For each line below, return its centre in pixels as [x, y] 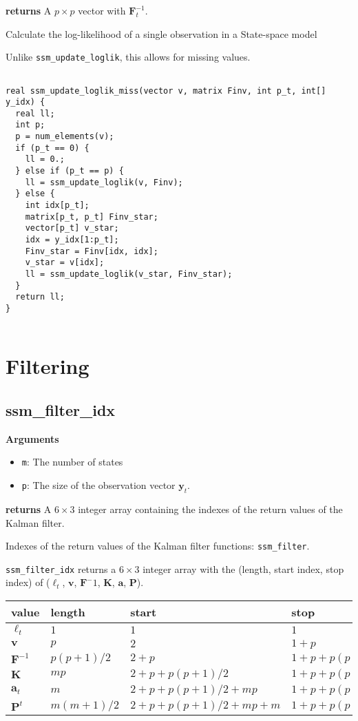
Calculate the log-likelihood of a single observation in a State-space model [161, 33]
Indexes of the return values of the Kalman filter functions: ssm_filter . [158, 546]
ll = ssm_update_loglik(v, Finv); [104, 182]
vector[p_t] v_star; [72, 228]
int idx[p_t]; [57, 206]
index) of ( [28, 582]
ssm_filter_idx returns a [61, 568]
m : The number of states [72, 462]
